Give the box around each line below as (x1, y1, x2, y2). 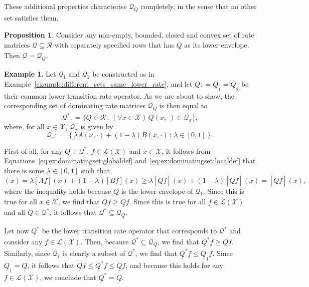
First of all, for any (4, 145, 63, 156)
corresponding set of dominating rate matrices (4, 100, 145, 111)
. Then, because (80, 236, 129, 246)
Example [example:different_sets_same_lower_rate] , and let (4, 78, 193, 89)
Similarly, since (4, 247, 50, 258)
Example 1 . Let (4, 69, 56, 79)
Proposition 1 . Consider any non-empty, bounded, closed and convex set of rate (4, 29, 254, 40)
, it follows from (162, 145, 211, 156)
